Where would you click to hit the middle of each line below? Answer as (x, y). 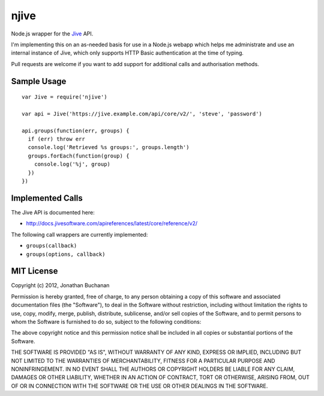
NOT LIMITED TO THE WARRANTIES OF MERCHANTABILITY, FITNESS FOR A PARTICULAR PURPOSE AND (143, 361)
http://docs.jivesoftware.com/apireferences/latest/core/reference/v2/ (112, 224)
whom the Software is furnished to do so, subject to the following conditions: (106, 321)
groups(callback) (52, 246)
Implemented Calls (47, 198)
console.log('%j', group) (72, 164)
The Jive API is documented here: (53, 212)
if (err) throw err (56, 139)
